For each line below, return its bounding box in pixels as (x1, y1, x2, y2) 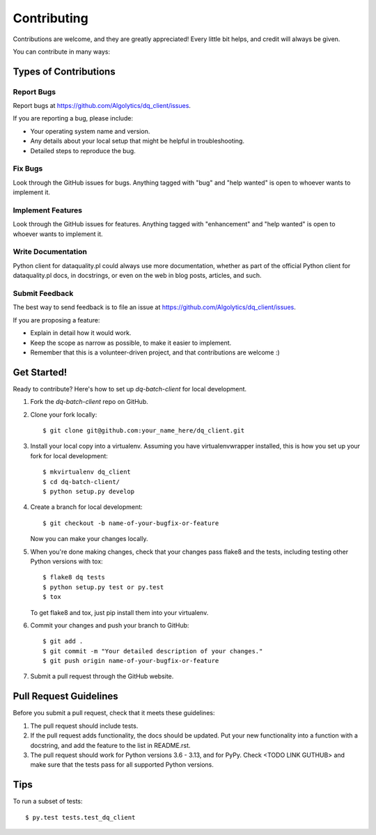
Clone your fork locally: (30, 410, 97, 419)
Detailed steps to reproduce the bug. (30, 146, 136, 155)
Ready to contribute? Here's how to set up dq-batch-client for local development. (13, 384, 247, 393)
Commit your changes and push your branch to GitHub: (30, 621, 189, 630)
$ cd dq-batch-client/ (42, 478, 120, 485)
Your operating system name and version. (30, 127, 150, 135)
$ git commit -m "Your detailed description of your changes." (42, 647, 263, 655)
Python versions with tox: (30, 557, 104, 565)
